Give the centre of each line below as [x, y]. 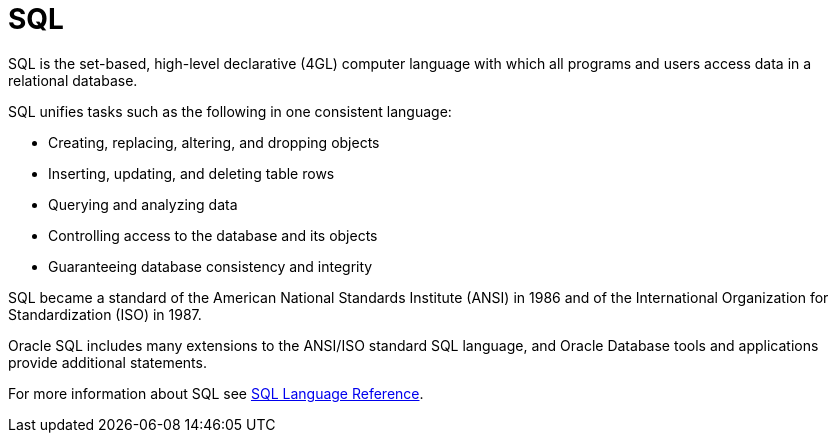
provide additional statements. [107, 362]
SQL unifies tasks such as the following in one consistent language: [230, 111]
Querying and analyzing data [143, 204]
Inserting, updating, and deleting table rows [191, 173]
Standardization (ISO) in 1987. [105, 314]
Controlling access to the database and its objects [213, 235]
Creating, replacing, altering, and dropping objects [214, 142]
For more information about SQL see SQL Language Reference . [216, 393]
